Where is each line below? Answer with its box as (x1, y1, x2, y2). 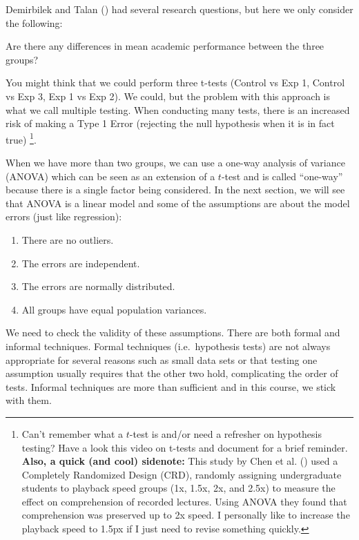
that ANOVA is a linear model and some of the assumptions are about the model (6, 195, 350, 210)
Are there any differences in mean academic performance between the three (6, 39, 324, 53)
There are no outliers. (21, 232, 114, 247)
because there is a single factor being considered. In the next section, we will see (6, 182, 345, 197)
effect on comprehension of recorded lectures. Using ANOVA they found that (21, 494, 347, 508)
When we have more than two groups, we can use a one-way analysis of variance (6, 155, 345, 169)
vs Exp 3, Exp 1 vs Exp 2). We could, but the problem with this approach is (6, 88, 331, 103)
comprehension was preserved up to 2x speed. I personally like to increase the (21, 508, 350, 522)
